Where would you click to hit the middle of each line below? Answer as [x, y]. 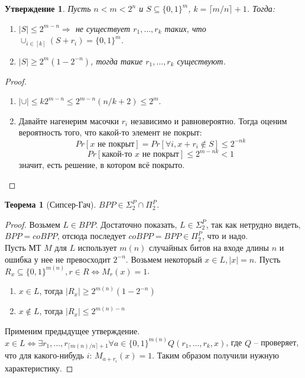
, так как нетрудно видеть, [253, 224]
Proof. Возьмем [33, 224]
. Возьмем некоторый [164, 259]
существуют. [201, 61]
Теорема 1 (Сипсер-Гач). [51, 204]
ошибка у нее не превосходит [58, 259]
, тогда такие [117, 61]
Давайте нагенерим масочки [69, 120]
